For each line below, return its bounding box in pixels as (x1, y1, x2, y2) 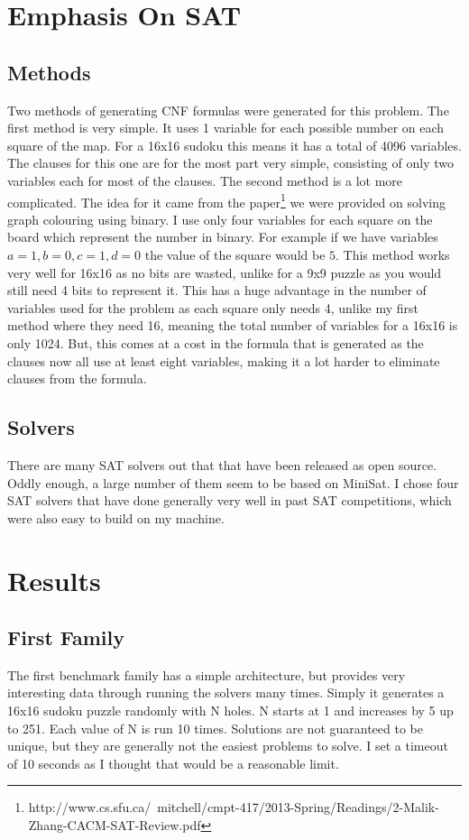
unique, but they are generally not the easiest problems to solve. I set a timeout (7, 736, 448, 755)
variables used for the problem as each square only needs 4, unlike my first (7, 298, 419, 317)
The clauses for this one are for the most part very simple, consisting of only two (7, 153, 454, 172)
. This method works (336, 245, 450, 263)
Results (7, 561, 101, 598)
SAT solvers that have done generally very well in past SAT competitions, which (7, 491, 452, 510)
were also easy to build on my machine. (7, 508, 225, 527)
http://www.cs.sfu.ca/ (28, 798, 152, 817)
